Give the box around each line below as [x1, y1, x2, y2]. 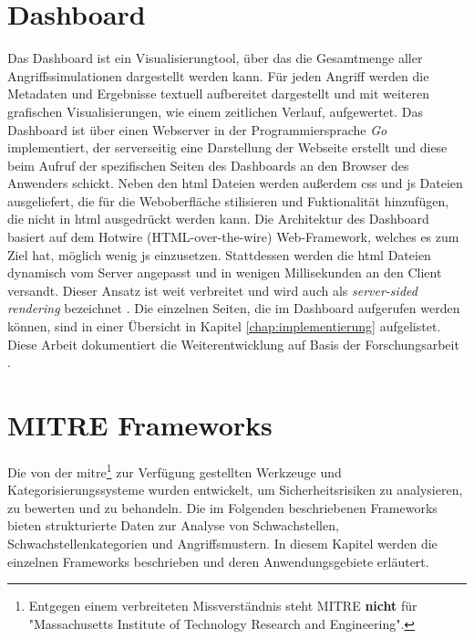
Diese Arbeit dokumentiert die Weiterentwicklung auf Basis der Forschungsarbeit [7, 334, 459, 353]
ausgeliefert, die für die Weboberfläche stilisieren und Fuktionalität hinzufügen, [7, 191, 449, 210]
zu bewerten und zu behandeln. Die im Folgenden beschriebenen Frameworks [7, 498, 438, 517]
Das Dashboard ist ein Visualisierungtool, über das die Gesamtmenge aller [7, 48, 423, 68]
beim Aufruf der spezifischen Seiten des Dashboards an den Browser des [7, 155, 409, 174]
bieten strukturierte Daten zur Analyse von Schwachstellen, [7, 516, 339, 535]
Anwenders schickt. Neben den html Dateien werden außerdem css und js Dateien [7, 173, 463, 193]
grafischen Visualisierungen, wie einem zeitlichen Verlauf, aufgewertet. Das [7, 101, 424, 120]
